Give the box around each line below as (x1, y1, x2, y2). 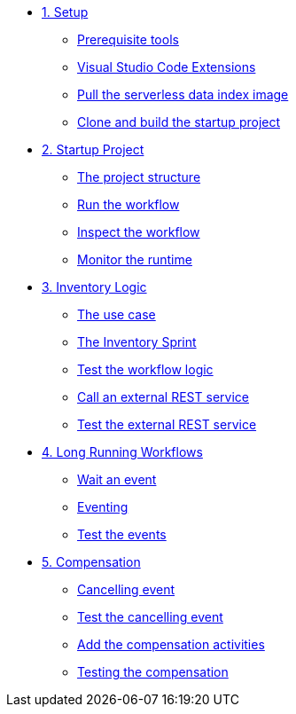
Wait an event (77, 472, 157, 487)
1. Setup (42, 4, 89, 20)
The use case (77, 307, 156, 322)
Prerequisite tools (77, 32, 179, 47)
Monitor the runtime (77, 252, 192, 267)
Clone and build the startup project (77, 114, 281, 129)
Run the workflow (77, 197, 180, 212)
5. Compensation (42, 554, 141, 569)
